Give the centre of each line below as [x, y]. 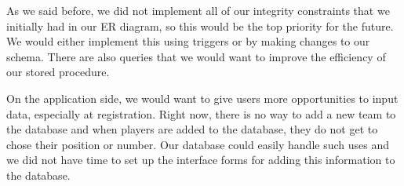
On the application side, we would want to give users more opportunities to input [202, 98]
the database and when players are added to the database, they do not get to [192, 129]
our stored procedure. [58, 72]
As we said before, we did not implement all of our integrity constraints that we [198, 10]
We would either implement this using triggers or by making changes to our [188, 41]
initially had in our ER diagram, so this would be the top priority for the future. [200, 26]
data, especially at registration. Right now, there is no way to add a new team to [201, 113]
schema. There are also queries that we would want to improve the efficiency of [196, 56]
